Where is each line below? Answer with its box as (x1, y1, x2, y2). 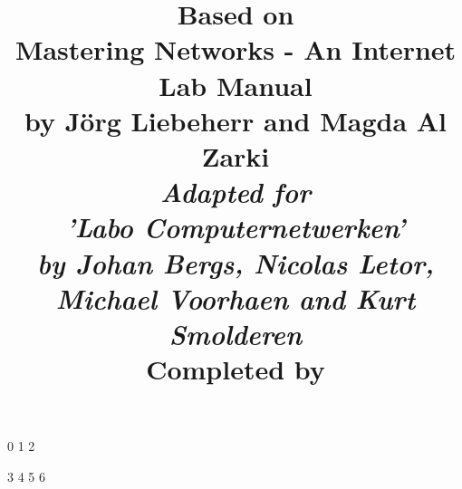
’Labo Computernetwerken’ (65, 208, 406, 246)
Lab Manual (159, 66, 313, 103)
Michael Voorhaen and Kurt (55, 279, 416, 317)
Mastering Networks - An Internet (14, 31, 457, 68)
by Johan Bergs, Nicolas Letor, (36, 244, 435, 282)
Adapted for (159, 173, 312, 211)
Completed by (146, 350, 325, 388)
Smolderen (168, 314, 303, 352)
